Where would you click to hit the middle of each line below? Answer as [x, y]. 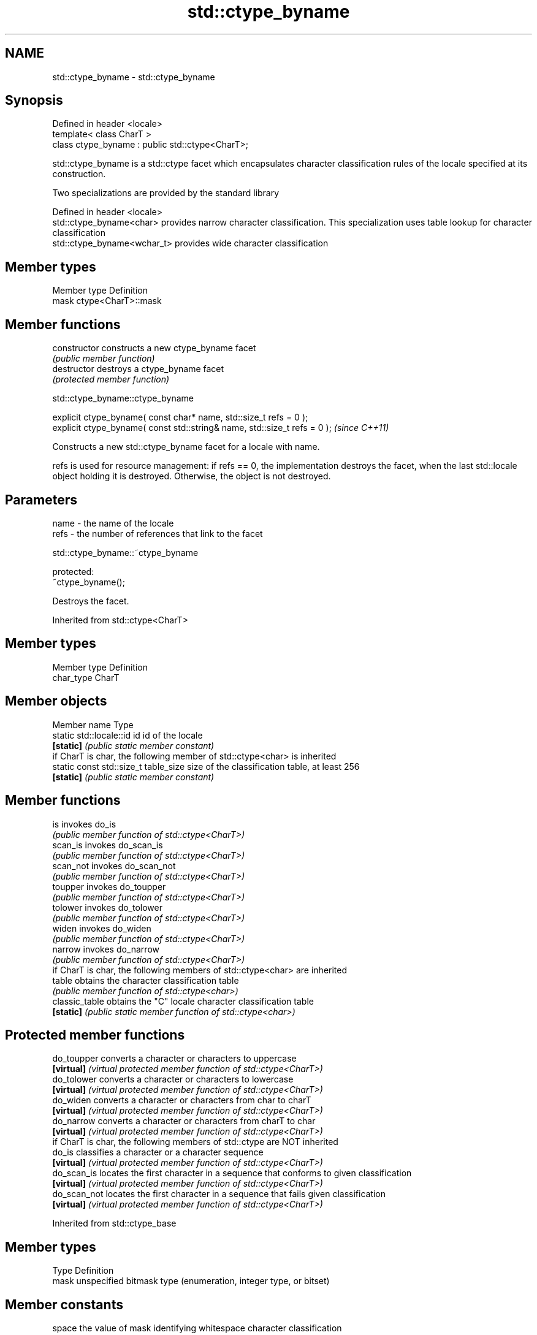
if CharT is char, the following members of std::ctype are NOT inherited [195, 1142]
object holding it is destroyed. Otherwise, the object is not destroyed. [192, 476]
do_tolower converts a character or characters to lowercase [173, 1079]
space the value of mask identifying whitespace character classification [197, 1328]
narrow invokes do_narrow [106, 949]
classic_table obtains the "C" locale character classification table [183, 1001]
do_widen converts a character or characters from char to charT [182, 1100]
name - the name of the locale [113, 523]
